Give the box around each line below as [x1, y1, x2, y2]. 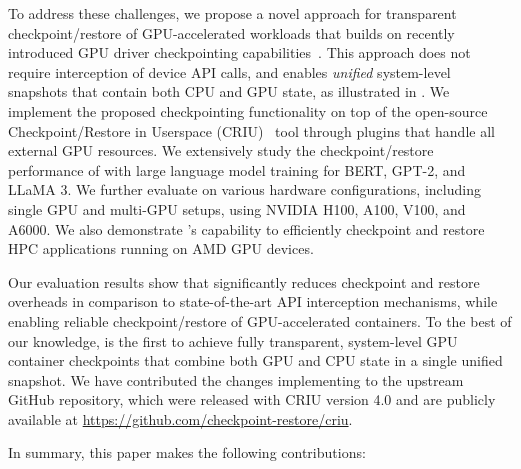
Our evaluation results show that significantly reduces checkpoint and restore [8, 271, 480, 292]
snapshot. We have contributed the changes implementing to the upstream [8, 369, 464, 390]
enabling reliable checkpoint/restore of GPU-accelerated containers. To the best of [8, 310, 512, 331]
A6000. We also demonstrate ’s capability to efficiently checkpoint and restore [8, 218, 485, 239]
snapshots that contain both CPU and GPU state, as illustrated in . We [8, 81, 450, 102]
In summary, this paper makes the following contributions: [8, 442, 366, 463]
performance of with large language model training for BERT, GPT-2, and [8, 159, 466, 180]
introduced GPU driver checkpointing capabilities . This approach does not [8, 42, 471, 63]
